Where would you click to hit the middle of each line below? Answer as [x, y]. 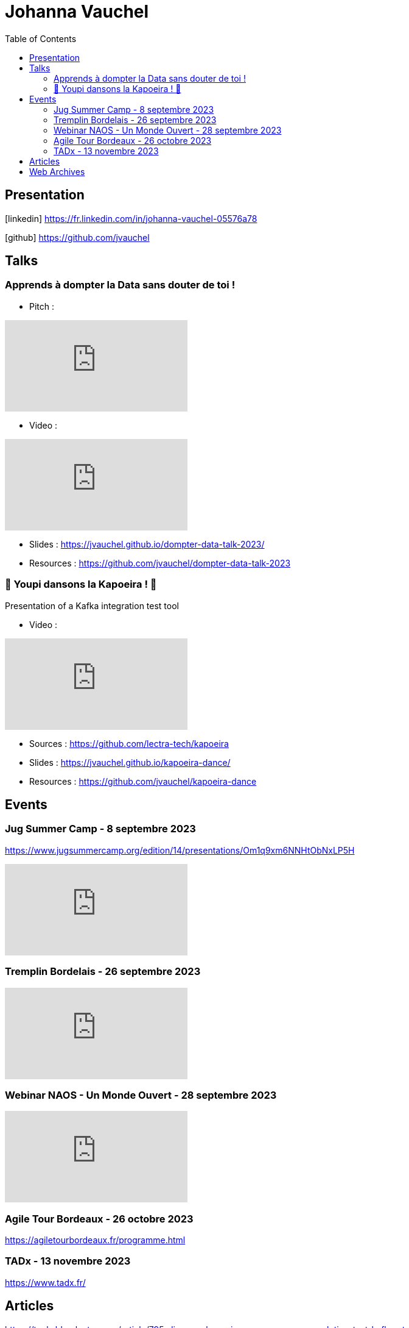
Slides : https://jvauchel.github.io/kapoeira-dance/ [130, 762]
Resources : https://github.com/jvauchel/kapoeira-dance [143, 781]
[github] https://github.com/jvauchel [77, 237]
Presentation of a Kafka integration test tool [92, 605]
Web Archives [57, 171]
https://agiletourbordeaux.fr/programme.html [95, 1240]
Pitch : [42, 306]
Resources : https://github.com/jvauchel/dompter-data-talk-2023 [160, 563]
